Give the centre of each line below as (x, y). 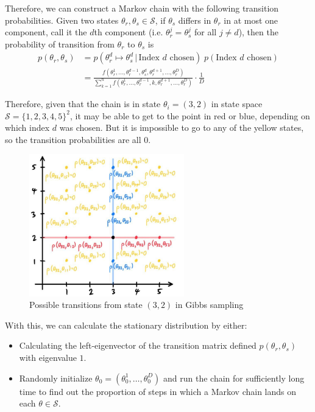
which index (27, 127)
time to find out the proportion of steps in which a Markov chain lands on (158, 391)
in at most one (251, 20)
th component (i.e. (129, 32)
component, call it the (46, 32)
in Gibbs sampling (209, 305)
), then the (258, 32)
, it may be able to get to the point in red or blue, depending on (190, 115)
